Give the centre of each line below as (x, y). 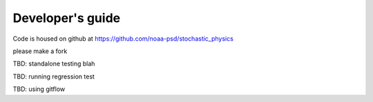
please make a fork (40, 51)
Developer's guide (67, 18)
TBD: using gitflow (39, 89)
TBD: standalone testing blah (54, 64)
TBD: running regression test (54, 76)
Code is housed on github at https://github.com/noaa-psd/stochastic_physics (123, 39)
